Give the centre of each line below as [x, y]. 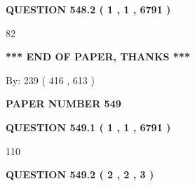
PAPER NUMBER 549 [63, 104]
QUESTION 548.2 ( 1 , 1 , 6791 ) [88, 9]
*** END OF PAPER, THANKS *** [98, 57]
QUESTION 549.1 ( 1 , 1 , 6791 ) [88, 127]
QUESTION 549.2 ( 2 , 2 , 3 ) [80, 174]
